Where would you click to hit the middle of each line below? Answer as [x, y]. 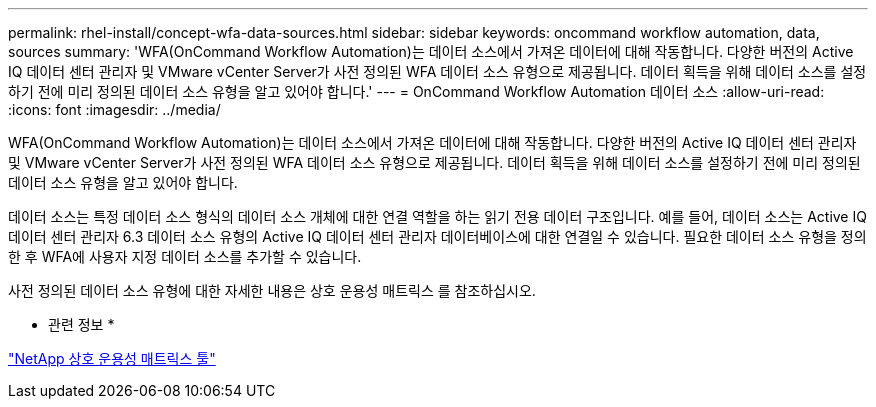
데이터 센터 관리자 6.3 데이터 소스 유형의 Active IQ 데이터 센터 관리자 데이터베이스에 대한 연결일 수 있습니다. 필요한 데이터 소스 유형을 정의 [437, 236]
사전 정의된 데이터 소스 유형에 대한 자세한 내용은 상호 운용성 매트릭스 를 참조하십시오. [272, 290]
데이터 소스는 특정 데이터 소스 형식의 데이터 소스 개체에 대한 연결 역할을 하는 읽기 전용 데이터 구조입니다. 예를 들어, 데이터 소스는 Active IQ [437, 216]
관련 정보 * [81, 324]
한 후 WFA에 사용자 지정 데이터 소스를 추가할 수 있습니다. [185, 256]
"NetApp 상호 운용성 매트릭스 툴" [112, 358]
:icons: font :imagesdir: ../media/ [114, 109]
